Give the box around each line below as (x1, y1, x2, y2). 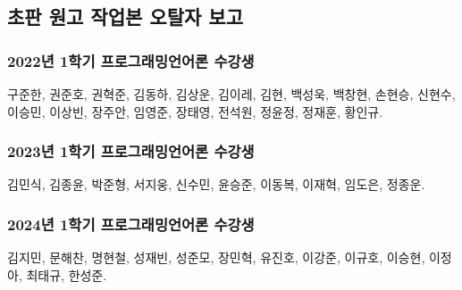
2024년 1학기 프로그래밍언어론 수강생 (7, 212, 255, 235)
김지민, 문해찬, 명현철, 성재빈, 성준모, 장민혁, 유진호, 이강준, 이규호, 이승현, (7, 248, 425, 267)
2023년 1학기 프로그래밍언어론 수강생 (7, 140, 255, 162)
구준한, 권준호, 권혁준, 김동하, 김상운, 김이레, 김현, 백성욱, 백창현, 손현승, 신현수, (7, 85, 456, 103)
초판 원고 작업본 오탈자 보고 (7, 3, 244, 30)
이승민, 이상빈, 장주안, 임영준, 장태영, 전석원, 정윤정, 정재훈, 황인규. (7, 102, 383, 120)
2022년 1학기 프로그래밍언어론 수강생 (7, 49, 255, 71)
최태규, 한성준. (26, 265, 107, 284)
